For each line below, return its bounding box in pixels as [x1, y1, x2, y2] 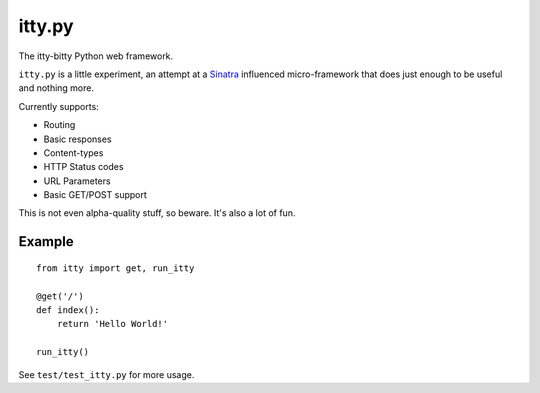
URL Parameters [43, 175, 111, 187]
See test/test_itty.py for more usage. [18, 368, 195, 380]
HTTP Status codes [43, 161, 124, 173]
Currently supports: [18, 100, 99, 112]
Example [18, 233, 74, 250]
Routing [43, 119, 76, 131]
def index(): [36, 305, 100, 316]
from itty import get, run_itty [36, 262, 195, 274]
